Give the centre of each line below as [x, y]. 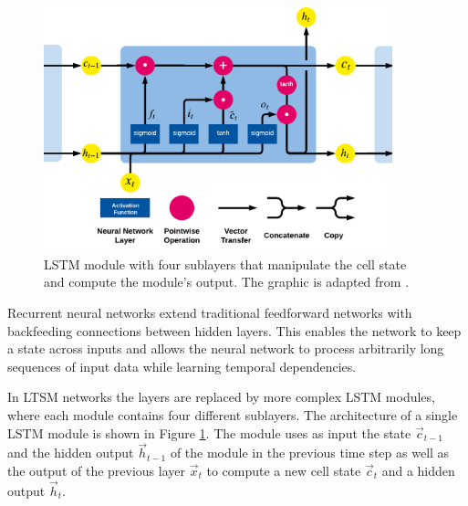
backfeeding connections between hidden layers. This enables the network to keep [234, 330]
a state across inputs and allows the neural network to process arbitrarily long [226, 348]
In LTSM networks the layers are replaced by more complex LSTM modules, [221, 397]
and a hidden [418, 470]
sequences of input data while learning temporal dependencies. [182, 366]
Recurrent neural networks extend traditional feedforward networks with [210, 312]
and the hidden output [71, 453]
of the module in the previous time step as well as [310, 453]
